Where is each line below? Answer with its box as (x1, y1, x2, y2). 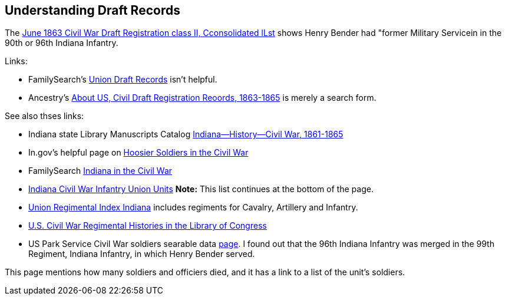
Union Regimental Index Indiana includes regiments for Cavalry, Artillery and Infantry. (28, 202, 358, 213)
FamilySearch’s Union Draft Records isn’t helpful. (28, 74, 217, 85)
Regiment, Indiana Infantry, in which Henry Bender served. (28, 249, 255, 259)
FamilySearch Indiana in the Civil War (28, 166, 173, 176)
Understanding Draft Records (5, 3, 180, 18)
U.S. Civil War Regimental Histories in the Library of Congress (28, 220, 267, 231)
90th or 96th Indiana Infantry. (5, 38, 118, 48)
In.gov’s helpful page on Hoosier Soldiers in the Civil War (28, 147, 249, 158)
